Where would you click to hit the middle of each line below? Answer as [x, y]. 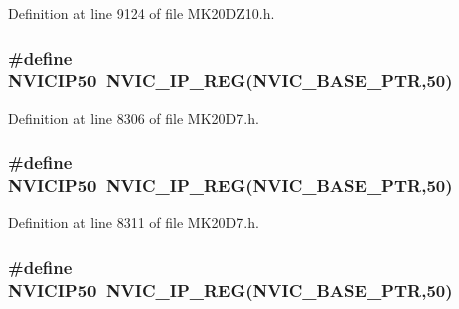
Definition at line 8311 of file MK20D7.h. [133, 222]
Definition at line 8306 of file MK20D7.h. [133, 117]
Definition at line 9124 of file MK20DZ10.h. [141, 13]
